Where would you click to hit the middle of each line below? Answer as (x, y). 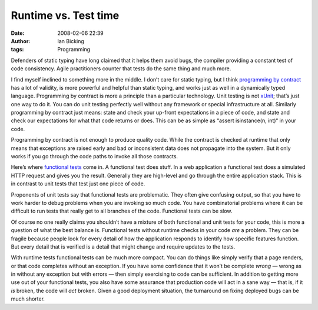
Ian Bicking (71, 41)
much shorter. (28, 299)
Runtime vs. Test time (65, 15)
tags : (17, 50)
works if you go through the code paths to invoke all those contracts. (95, 156)
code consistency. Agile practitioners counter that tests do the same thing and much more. (121, 68)
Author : (21, 41)
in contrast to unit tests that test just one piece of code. (78, 184)
